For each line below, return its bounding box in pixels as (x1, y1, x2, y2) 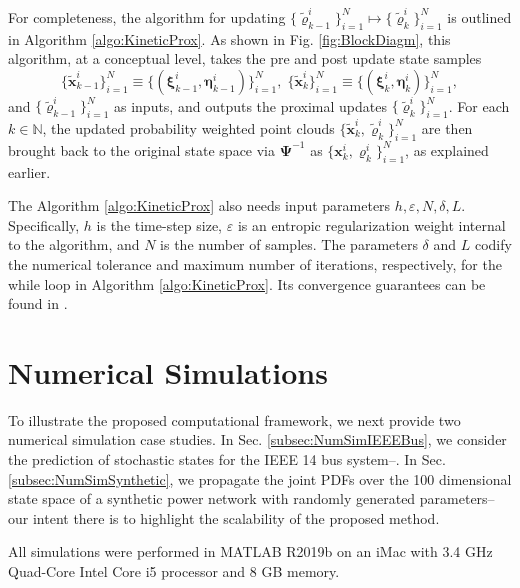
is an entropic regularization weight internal (237, 214, 506, 235)
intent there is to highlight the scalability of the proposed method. (32, 507, 440, 528)
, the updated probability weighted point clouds (42, 117, 335, 138)
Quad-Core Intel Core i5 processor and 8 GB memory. (8, 560, 340, 581)
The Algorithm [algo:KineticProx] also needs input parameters (8, 195, 391, 216)
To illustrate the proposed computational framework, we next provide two (8, 409, 461, 430)
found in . (8, 293, 68, 314)
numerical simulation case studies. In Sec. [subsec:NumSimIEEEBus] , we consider (8, 429, 507, 450)
